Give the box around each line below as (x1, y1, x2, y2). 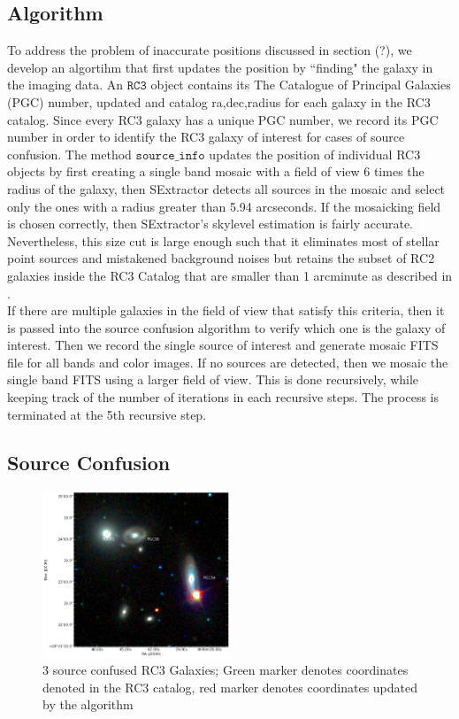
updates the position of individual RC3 (209, 144, 421, 163)
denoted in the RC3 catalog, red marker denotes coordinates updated (42, 677, 418, 696)
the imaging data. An (7, 75, 124, 94)
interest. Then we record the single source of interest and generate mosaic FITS (7, 336, 439, 354)
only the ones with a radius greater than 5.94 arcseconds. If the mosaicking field (7, 197, 441, 215)
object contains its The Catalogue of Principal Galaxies (150, 75, 451, 94)
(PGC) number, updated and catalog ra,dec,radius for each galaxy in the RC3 (7, 92, 431, 111)
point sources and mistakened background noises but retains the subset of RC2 (7, 249, 435, 267)
